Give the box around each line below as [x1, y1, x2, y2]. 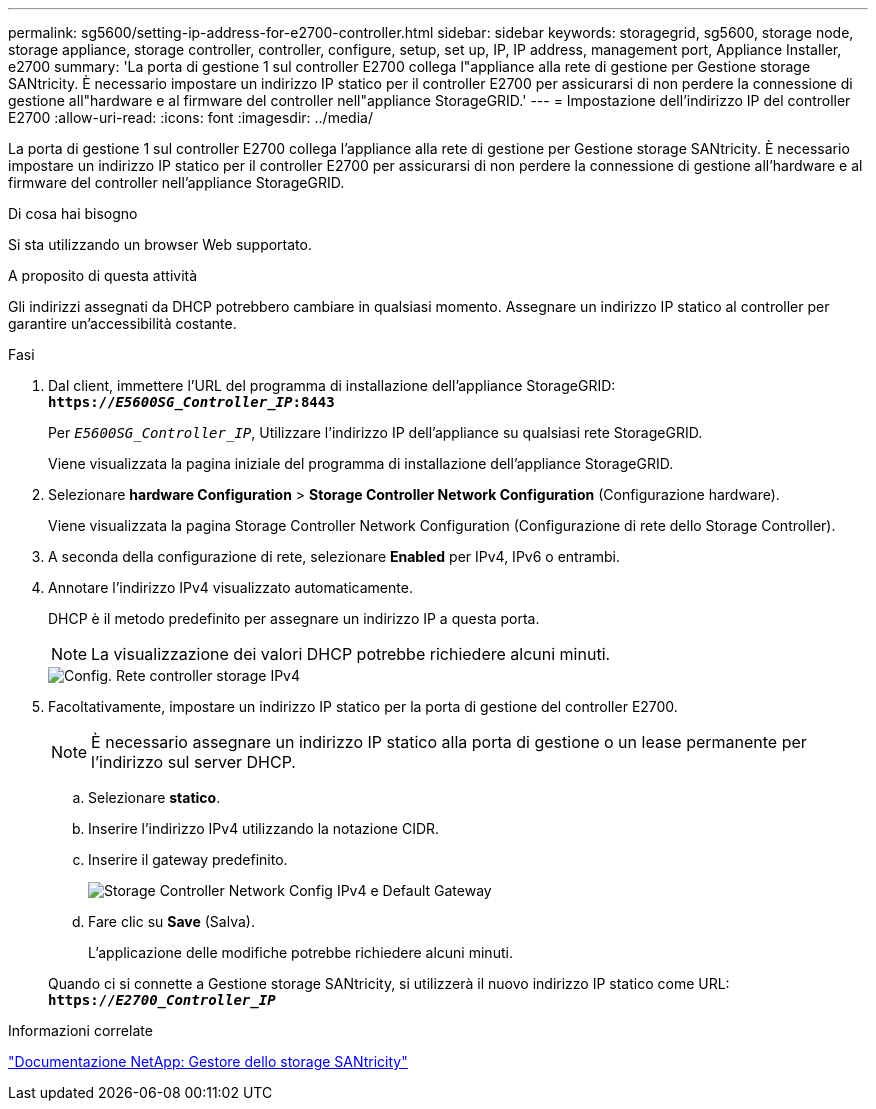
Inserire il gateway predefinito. [88, 851, 288, 868]
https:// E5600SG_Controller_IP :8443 [48, 394, 335, 410]
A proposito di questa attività [8, 267, 198, 284]
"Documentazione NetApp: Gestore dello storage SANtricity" [8, 1053, 408, 1070]
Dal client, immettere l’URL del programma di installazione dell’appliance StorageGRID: [48, 377, 616, 394]
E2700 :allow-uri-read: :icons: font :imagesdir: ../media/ [8, 109, 373, 126]
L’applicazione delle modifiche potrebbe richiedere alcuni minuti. [88, 944, 513, 961]
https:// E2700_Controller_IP [48, 992, 276, 1008]
